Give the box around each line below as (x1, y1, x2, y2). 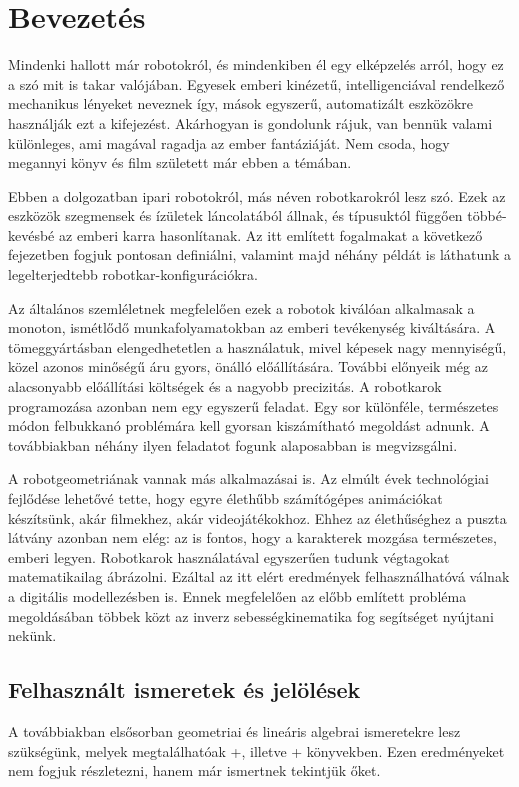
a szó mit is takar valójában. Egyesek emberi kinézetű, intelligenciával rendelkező (8, 73, 505, 94)
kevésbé (8, 224, 55, 245)
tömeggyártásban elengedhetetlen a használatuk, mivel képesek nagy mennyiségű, (8, 336, 507, 357)
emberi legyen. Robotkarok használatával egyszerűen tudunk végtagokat (8, 546, 450, 567)
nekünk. (8, 625, 57, 646)
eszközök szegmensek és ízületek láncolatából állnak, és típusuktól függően (8, 205, 463, 226)
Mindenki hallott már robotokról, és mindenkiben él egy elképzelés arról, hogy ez (8, 54, 504, 75)
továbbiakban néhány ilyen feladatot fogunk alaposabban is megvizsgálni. (8, 434, 458, 455)
